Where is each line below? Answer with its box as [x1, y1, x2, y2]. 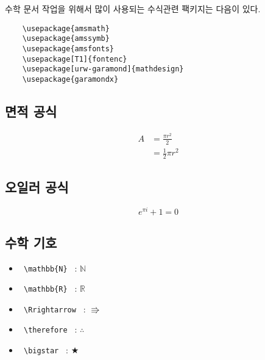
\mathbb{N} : [23, 261, 77, 274]
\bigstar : [23, 344, 68, 356]
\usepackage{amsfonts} [22, 44, 114, 53]
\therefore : [23, 323, 77, 336]
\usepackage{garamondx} [22, 74, 119, 84]
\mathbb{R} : [23, 282, 77, 295]
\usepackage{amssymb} [22, 34, 110, 43]
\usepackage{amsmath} [22, 24, 110, 33]
